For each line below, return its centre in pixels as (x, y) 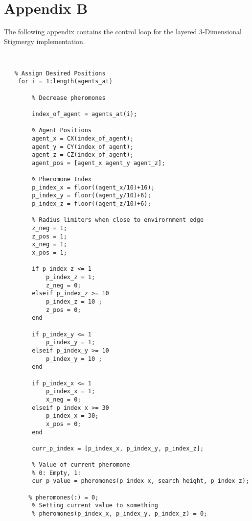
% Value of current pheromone (81, 465)
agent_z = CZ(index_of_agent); (83, 155)
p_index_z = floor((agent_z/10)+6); (92, 204)
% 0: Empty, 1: (57, 473)
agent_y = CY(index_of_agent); (83, 147)
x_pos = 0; (63, 424)
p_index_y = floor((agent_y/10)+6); (92, 196)
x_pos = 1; (49, 253)
